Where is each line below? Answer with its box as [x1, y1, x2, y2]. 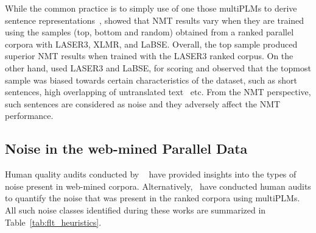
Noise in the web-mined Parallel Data [5, 139, 248, 158]
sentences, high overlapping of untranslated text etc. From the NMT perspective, [5, 85, 311, 98]
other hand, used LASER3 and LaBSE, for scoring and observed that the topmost [5, 61, 311, 74]
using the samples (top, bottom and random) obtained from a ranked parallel [5, 26, 294, 38]
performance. [5, 109, 54, 122]
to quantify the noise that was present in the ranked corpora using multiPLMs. [5, 192, 300, 204]
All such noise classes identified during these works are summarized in [5, 203, 266, 216]
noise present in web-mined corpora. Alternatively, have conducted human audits [5, 179, 311, 192]
